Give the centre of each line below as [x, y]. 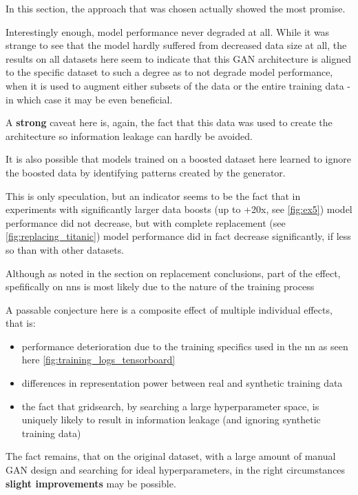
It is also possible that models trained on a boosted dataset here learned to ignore [178, 159]
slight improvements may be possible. [91, 483]
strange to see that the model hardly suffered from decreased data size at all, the [176, 45]
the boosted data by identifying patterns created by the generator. [146, 172]
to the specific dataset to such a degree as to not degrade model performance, [169, 72]
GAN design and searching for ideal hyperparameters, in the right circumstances [176, 470]
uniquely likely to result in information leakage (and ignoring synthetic [171, 420]
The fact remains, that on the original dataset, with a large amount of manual [171, 456]
